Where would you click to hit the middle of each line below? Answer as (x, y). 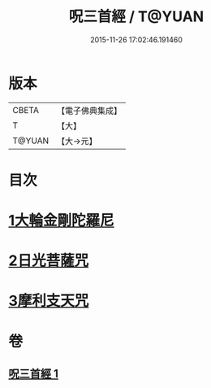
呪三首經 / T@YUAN (136, 17)
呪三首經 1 (34, 374)
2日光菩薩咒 (49, 261)
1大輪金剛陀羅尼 (62, 221)
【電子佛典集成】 (89, 111)
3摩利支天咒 (49, 301)
